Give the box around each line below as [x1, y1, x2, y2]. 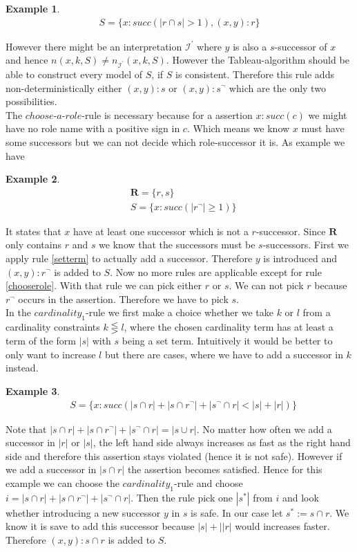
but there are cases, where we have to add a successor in [104, 347, 343, 361]
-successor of [274, 39, 327, 53]
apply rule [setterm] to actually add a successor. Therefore [6, 250, 253, 265]
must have [301, 121, 345, 136]
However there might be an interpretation [6, 39, 182, 53]
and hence [6, 53, 48, 67]
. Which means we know [186, 121, 290, 136]
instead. [6, 360, 39, 375]
